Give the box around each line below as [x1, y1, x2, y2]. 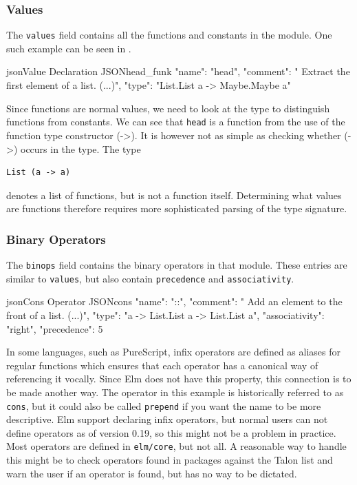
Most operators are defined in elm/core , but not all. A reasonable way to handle [6, 439, 347, 453]
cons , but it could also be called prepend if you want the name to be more [6, 398, 321, 413]
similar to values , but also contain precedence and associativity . [6, 271, 294, 285]
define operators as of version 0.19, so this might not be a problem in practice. [6, 425, 336, 440]
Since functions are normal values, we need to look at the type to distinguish [6, 101, 330, 115]
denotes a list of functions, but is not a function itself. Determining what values [6, 187, 342, 202]
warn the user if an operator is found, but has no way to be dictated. [6, 466, 297, 480]
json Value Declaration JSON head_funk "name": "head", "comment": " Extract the [6, 64, 350, 79]
